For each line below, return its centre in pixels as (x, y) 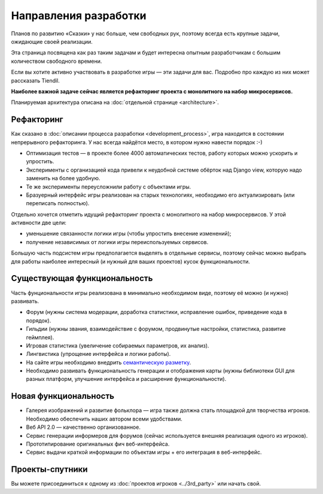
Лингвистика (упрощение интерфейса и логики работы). (98, 354)
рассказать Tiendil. (35, 80)
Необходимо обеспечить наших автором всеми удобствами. (104, 419)
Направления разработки (79, 16)
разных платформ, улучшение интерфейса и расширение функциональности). (126, 379)
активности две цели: (39, 223)
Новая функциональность (63, 396)
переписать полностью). (58, 203)
